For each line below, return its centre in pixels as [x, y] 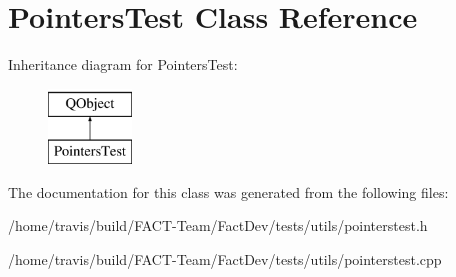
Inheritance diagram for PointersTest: [123, 64]
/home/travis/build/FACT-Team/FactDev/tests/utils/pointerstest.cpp [225, 259]
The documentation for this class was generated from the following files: [228, 191]
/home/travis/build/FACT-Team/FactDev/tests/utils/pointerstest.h [218, 225]
